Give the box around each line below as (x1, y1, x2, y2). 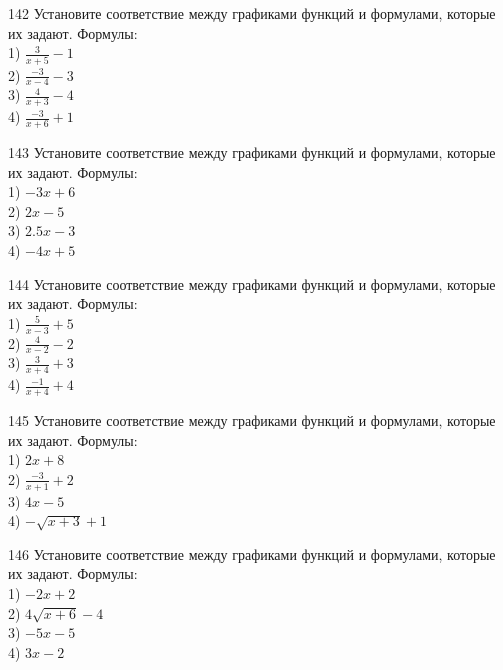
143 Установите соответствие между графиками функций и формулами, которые (8, 141, 496, 162)
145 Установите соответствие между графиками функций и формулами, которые (8, 410, 496, 431)
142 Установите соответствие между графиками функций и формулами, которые (8, 3, 496, 23)
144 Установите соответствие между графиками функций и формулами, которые (8, 273, 496, 294)
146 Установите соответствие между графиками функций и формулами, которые (8, 543, 496, 564)
